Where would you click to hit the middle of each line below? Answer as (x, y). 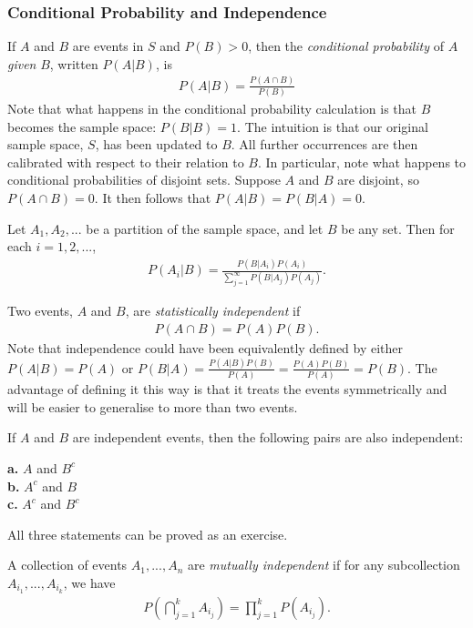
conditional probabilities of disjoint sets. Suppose (144, 180)
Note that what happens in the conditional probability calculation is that (212, 109)
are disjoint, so (378, 180)
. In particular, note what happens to (362, 162)
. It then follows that (153, 198)
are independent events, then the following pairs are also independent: (268, 437)
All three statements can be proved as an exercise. (148, 534)
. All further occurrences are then (324, 144)
